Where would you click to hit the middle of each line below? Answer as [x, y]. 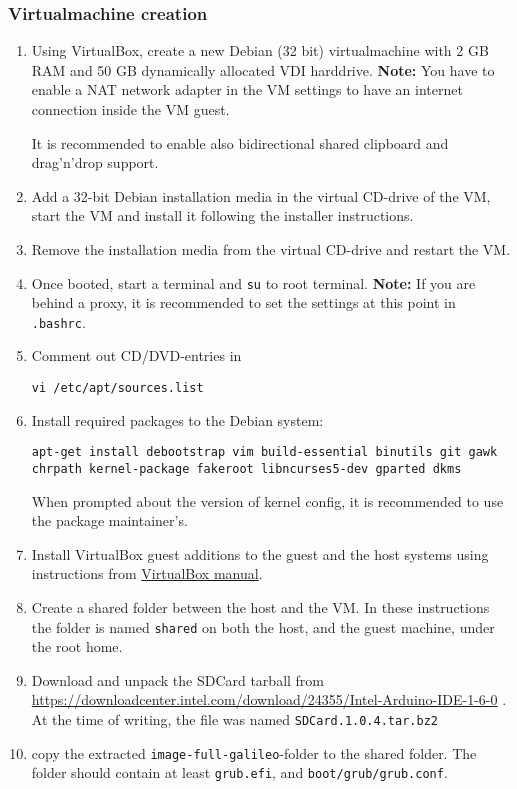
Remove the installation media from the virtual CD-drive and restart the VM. [271, 248]
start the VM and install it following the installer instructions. [222, 215]
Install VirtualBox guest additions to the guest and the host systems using [260, 553]
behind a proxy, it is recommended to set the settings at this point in [243, 302]
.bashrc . [58, 321]
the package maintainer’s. [109, 520]
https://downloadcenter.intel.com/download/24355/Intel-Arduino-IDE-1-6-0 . [269, 699]
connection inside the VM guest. [130, 109]
